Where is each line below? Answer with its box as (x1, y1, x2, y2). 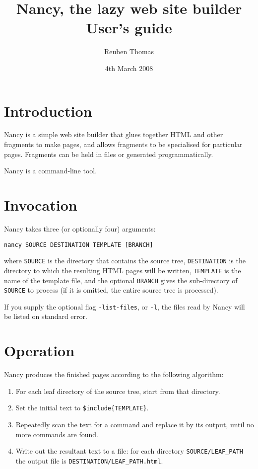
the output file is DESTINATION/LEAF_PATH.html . (15, 455, 163, 466)
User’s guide (86, 17, 172, 38)
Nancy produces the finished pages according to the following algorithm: (4, 369, 224, 380)
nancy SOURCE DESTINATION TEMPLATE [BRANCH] (4, 241, 153, 248)
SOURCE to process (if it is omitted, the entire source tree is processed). (4, 285, 218, 295)
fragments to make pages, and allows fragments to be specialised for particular (4, 139, 243, 150)
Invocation (4, 195, 77, 215)
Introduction (4, 100, 92, 121)
